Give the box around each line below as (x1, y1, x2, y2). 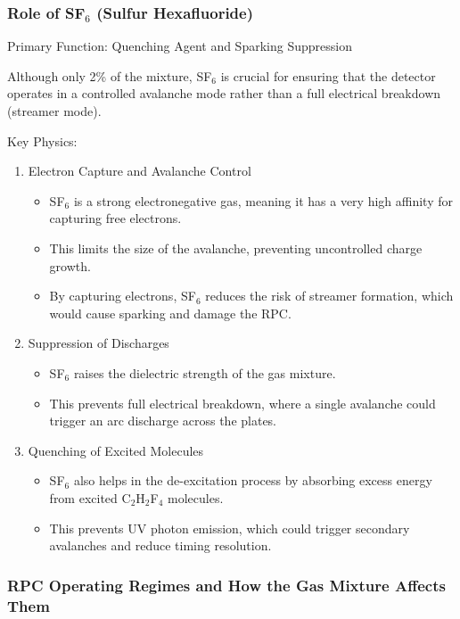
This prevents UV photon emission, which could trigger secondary (49, 518, 410, 537)
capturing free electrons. (49, 209, 182, 227)
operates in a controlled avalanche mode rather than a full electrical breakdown (7, 84, 441, 103)
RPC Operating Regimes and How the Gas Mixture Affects (7, 574, 446, 596)
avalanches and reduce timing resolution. (49, 536, 272, 555)
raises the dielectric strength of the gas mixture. (73, 363, 336, 382)
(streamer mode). (7, 102, 102, 120)
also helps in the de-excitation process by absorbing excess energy (73, 471, 432, 490)
